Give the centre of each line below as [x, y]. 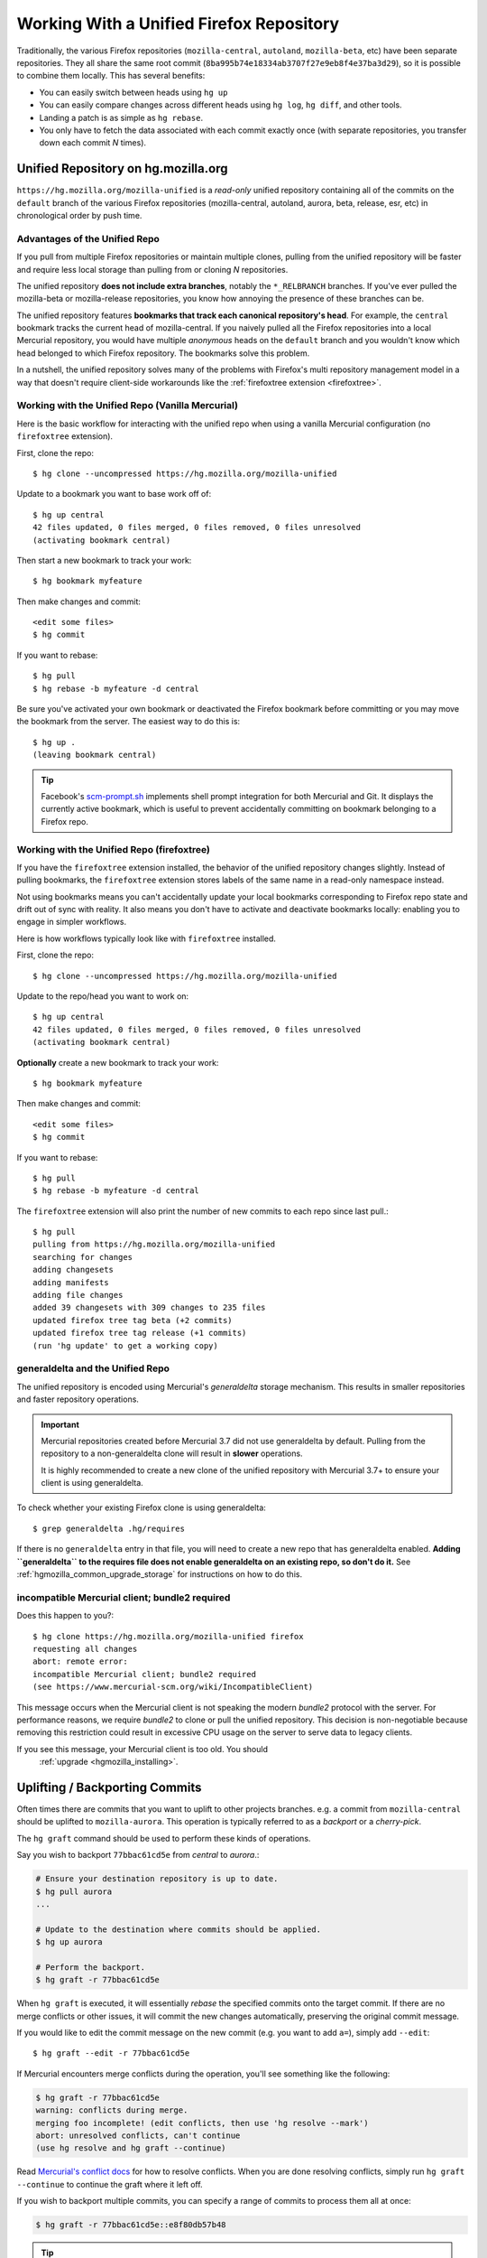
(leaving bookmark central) [95, 755]
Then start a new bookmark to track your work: [104, 560]
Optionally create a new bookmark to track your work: [118, 1062]
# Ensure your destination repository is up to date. [157, 1879]
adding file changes [78, 1295]
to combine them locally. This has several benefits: [111, 76]
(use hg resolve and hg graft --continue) [131, 2148]
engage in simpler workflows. [71, 922]
